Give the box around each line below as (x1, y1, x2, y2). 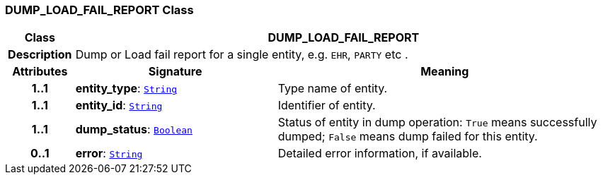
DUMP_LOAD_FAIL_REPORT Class (5, 3, 194, 17)
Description (8, 47, 72, 62)
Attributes (12, 64, 68, 79)
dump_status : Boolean (75, 122, 193, 137)
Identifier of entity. (277, 98, 376, 113)
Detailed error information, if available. (277, 146, 482, 161)
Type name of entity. (277, 81, 388, 96)
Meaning (420, 64, 469, 79)
